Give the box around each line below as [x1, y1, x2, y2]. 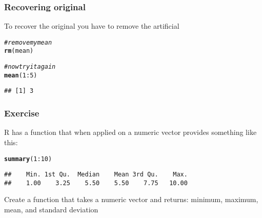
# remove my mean [4, 38, 52, 46]
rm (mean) [4, 47, 34, 55]
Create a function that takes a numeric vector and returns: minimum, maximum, [4, 194, 258, 205]
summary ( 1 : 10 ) [4, 155, 52, 163]
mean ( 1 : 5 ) [4, 71, 37, 79]
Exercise [4, 107, 39, 120]
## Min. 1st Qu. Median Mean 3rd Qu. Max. [4, 171, 188, 179]
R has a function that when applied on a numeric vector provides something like [4, 127, 257, 137]
